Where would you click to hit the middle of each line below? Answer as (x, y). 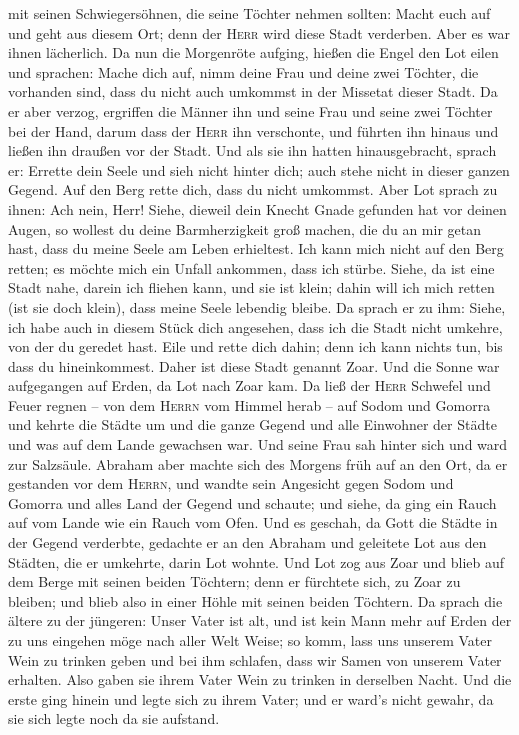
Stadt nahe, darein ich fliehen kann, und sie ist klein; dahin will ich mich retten (251, 287)
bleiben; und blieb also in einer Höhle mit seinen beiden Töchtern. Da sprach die (255, 600)
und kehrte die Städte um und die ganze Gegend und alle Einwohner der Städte (252, 424)
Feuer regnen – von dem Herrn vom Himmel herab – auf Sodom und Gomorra (249, 404)
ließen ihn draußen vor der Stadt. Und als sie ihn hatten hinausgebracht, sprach (252, 150)
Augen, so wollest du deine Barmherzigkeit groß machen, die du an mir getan (244, 228)
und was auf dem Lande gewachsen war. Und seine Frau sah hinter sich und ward (258, 444)
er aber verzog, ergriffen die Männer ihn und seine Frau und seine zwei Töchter (250, 110)
